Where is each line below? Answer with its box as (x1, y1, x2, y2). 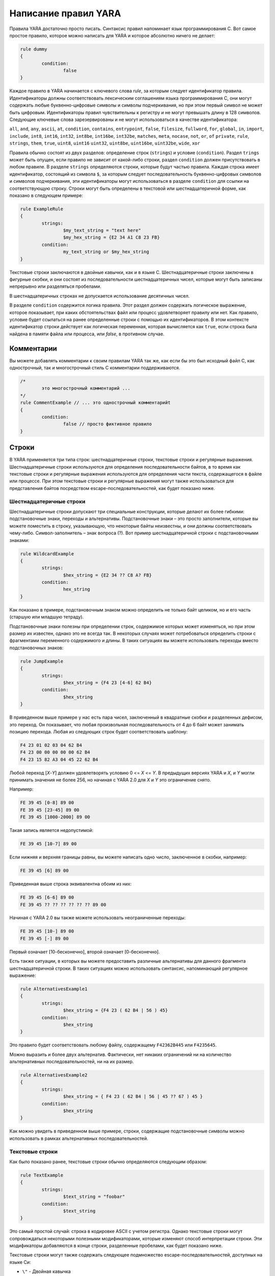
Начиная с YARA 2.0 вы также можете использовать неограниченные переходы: (9, 915, 186, 921)
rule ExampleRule (20, 206, 64, 212)
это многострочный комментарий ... (41, 385, 131, 391)
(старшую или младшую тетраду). (9, 614, 84, 620)
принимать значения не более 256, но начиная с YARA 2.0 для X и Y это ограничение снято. (9, 777, 211, 783)
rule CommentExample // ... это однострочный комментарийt (20, 400, 171, 406)
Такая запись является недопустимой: (9, 827, 94, 833)
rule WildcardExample (20, 551, 74, 556)
